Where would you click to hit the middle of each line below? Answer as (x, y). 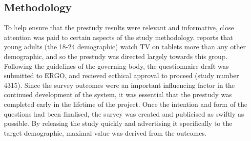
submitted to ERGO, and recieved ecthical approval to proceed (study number (122, 75)
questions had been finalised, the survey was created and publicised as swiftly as (124, 113)
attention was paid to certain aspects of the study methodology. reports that (119, 37)
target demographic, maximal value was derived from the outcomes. (105, 132)
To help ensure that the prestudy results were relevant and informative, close (119, 28)
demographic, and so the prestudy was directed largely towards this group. (116, 56)
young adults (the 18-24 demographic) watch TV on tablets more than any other (125, 47)
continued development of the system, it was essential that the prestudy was (118, 94)
